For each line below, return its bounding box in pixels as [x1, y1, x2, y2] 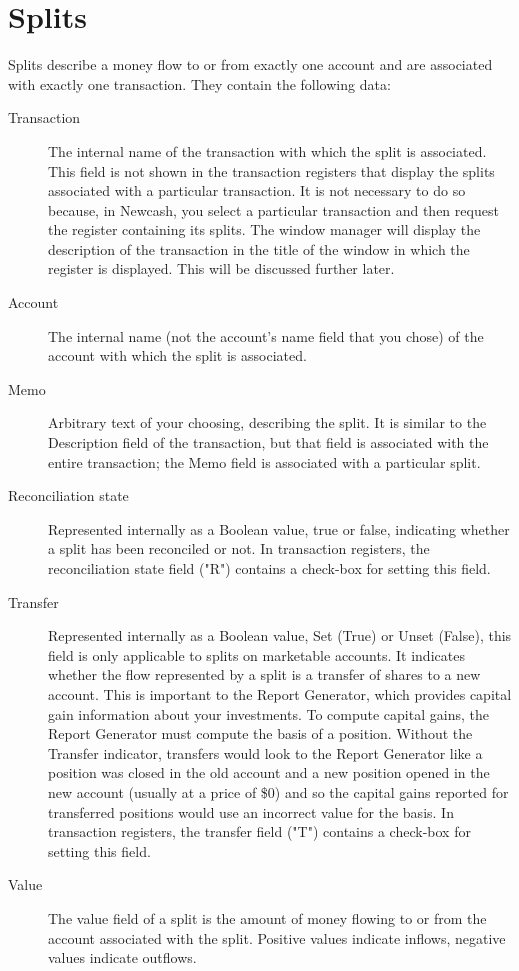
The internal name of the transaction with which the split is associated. [48, 140, 487, 161]
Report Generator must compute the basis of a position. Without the [48, 723, 473, 744]
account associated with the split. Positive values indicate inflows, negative [48, 927, 506, 948]
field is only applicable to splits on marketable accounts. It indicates [48, 644, 465, 665]
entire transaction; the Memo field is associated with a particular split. [48, 451, 481, 472]
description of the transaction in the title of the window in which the [48, 238, 470, 259]
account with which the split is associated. [48, 345, 307, 366]
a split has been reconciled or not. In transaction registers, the [48, 538, 430, 559]
